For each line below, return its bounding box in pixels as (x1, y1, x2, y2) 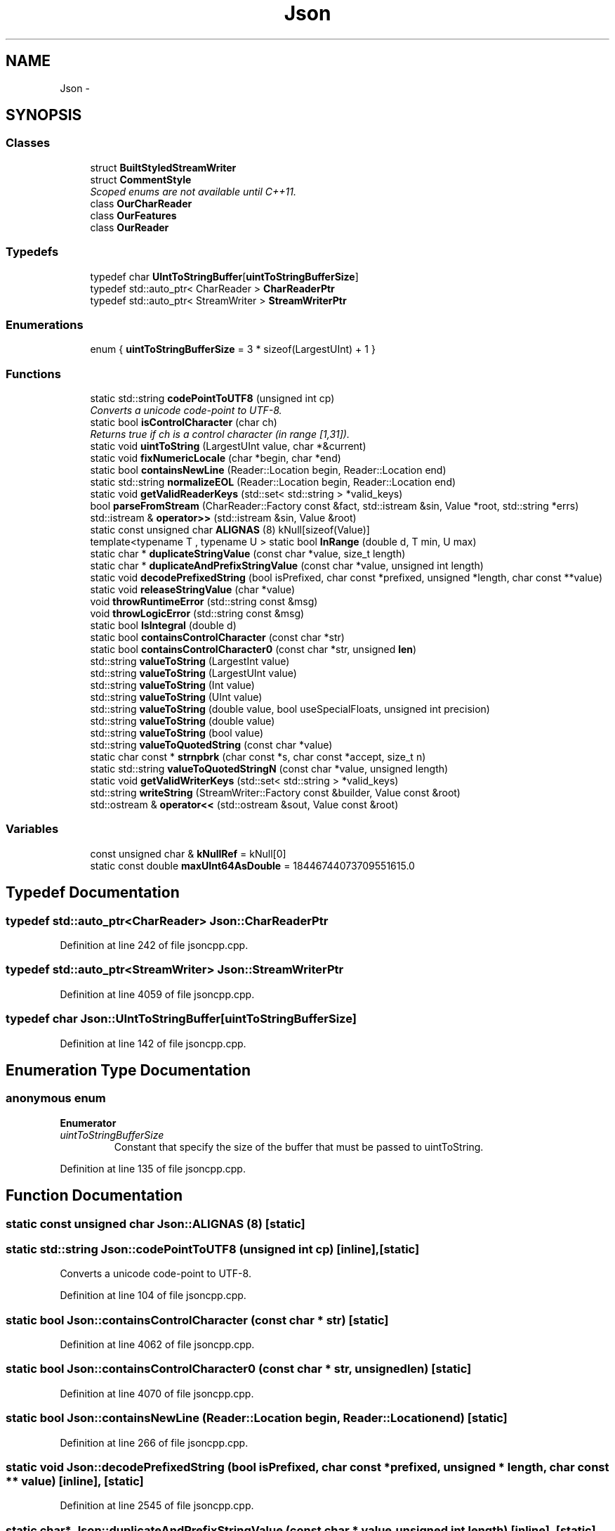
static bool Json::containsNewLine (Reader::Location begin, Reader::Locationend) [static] (6, 1411, 508, 1426)
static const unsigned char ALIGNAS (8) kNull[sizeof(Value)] (90, 524, 370, 536)
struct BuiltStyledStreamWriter (90, 161, 237, 174)
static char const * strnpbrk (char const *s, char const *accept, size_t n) (90, 751, 426, 763)
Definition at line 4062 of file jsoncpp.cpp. (60, 1338, 255, 1351)
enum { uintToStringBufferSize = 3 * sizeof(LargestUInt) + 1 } (90, 343, 376, 356)
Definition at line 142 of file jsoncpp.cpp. (60, 1037, 246, 1049)
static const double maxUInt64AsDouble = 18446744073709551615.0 (90, 859, 415, 872)
